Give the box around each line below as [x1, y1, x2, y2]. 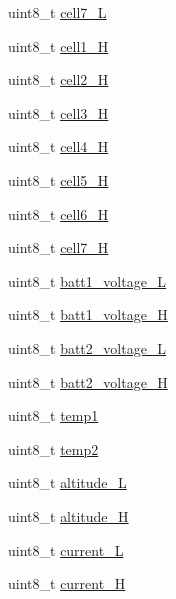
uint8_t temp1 [8, 405, 99, 426]
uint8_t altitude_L [8, 472, 127, 493]
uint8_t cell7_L [8, 2, 107, 22]
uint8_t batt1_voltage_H [8, 304, 168, 325]
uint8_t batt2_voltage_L [8, 337, 167, 358]
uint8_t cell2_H [8, 69, 109, 90]
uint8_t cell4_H [8, 136, 109, 157]
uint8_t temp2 [8, 438, 99, 459]
